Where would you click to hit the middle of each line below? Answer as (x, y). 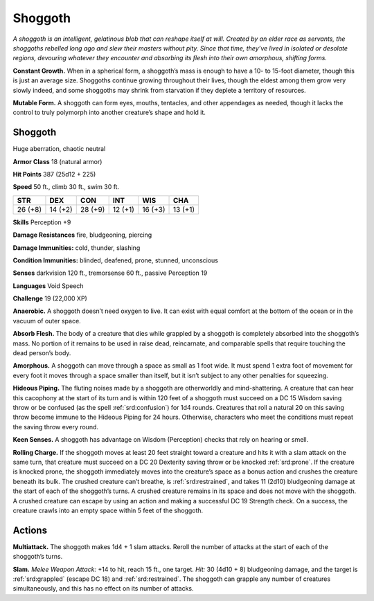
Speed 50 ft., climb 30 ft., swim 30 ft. (66, 187)
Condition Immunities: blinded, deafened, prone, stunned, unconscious (115, 260)
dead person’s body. (42, 353)
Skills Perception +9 (42, 222)
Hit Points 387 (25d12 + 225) (54, 174)
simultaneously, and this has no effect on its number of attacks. (103, 589)
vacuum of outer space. (47, 321)
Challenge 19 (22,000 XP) (50, 298)
